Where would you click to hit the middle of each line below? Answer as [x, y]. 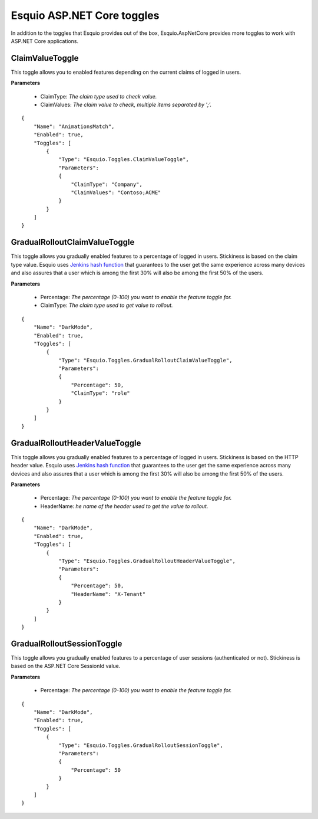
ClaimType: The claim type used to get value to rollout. [107, 305]
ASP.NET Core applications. [45, 41]
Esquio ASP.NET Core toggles [85, 15]
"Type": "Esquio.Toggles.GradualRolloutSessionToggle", [141, 745]
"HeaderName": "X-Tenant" [108, 594]
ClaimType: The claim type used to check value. [99, 96]
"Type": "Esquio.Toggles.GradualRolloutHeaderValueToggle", [147, 561]
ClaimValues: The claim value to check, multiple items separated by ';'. [126, 105]
